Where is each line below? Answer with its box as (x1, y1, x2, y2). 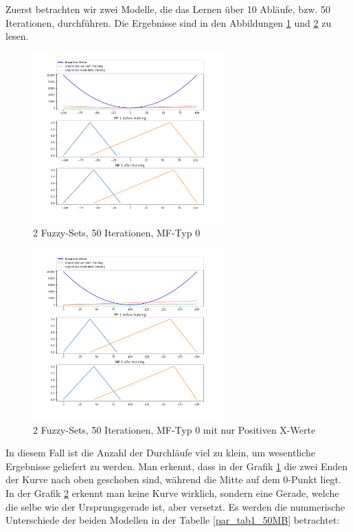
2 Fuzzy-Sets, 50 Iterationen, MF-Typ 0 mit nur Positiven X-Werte (33, 422, 316, 436)
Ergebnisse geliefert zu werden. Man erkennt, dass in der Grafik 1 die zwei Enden (5, 458, 348, 473)
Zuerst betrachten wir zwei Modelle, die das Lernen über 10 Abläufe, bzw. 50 (5, 2, 331, 16)
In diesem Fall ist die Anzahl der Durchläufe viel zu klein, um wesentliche (5, 445, 316, 460)
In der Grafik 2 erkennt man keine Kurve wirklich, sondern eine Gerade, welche (5, 486, 339, 500)
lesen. (5, 29, 29, 43)
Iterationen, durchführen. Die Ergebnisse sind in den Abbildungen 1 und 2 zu (5, 15, 332, 30)
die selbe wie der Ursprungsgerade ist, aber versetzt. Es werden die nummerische (5, 499, 345, 513)
